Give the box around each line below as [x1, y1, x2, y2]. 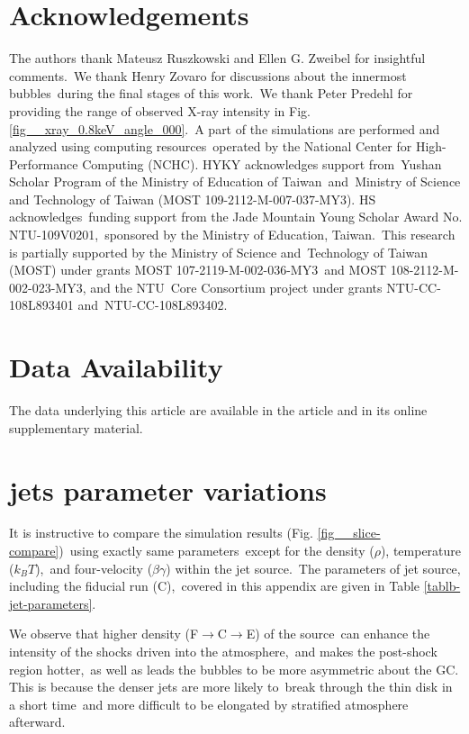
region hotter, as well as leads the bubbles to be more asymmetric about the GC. [9, 659, 459, 678]
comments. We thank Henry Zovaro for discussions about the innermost [9, 66, 407, 85]
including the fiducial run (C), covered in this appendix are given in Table [9, 576, 420, 595]
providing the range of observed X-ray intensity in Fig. [9, 101, 311, 120]
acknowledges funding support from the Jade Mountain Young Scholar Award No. [9, 207, 463, 226]
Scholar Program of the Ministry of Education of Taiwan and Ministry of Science [9, 172, 461, 191]
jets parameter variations [9, 471, 327, 508]
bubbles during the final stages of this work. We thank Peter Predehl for [9, 84, 413, 103]
